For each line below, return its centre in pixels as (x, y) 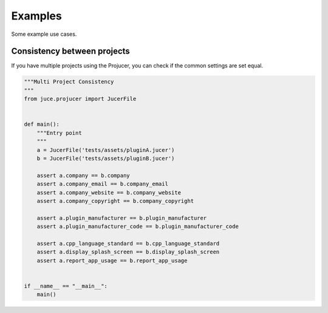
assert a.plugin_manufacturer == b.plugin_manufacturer (122, 218)
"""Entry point (59, 133)
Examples (36, 16)
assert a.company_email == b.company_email (102, 184)
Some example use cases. (44, 34)
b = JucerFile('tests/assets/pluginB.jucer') (106, 158)
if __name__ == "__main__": (66, 286)
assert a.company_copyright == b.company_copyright (115, 201)
